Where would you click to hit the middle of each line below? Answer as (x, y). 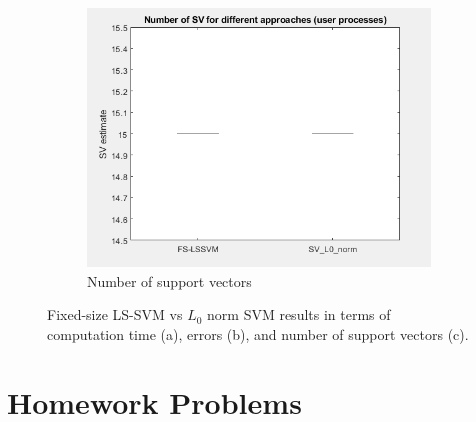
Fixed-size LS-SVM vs (115, 314)
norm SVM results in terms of (299, 314)
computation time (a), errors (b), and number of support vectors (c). (258, 333)
